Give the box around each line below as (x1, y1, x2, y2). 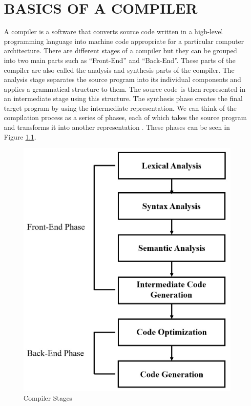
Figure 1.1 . (4, 131, 36, 142)
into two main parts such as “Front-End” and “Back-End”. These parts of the (4, 55, 236, 65)
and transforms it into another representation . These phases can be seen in (4, 122, 230, 132)
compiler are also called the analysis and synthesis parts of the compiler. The (4, 64, 234, 75)
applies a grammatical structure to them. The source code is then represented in (4, 83, 246, 94)
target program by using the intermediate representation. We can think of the (4, 102, 237, 113)
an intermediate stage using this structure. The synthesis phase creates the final (4, 93, 243, 103)
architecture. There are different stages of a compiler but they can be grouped (4, 45, 237, 56)
